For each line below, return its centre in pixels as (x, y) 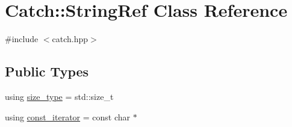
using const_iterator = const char (68, 116)
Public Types (47, 71)
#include (22, 39)
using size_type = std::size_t (59, 96)
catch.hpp (70, 39)
